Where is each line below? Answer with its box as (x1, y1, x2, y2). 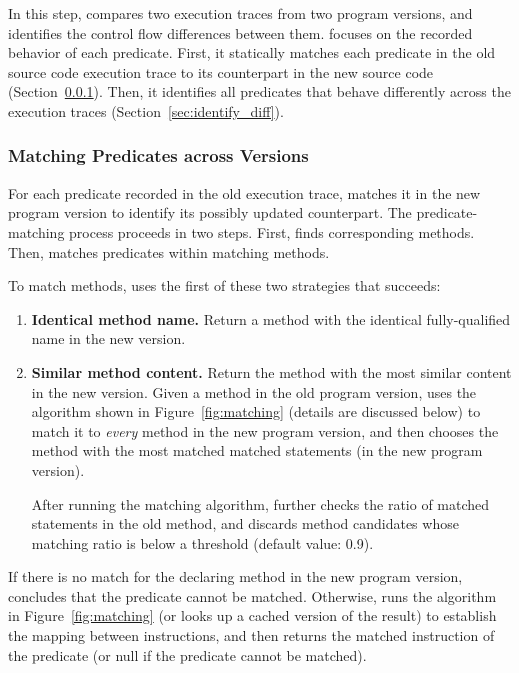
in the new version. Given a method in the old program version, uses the (31, 381, 477, 402)
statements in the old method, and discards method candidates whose (31, 513, 459, 534)
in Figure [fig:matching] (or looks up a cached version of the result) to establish (8, 605, 497, 626)
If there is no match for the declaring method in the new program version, (8, 566, 463, 587)
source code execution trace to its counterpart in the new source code (8, 61, 434, 82)
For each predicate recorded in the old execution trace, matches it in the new (8, 182, 481, 203)
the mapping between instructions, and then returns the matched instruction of (8, 625, 495, 646)
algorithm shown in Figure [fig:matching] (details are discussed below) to (31, 401, 481, 422)
